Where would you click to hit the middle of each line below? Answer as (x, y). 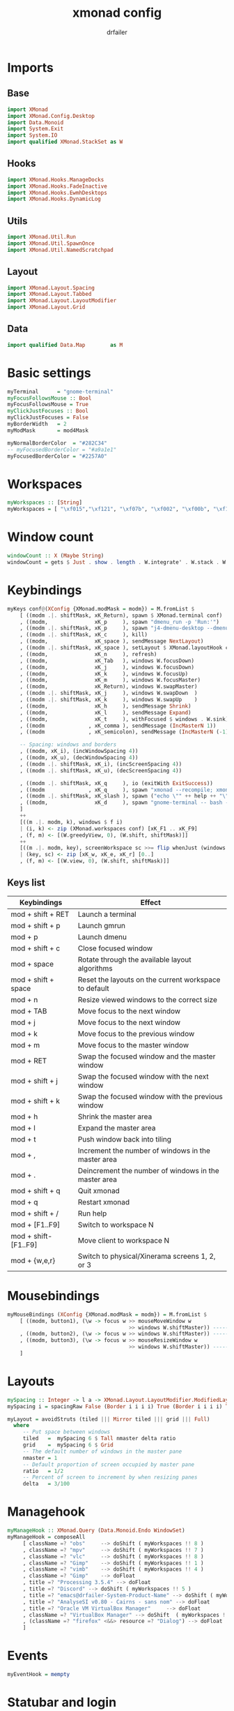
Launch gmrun (101, 925)
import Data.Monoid (36, 122)
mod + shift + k (36, 1100)
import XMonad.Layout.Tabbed (49, 294)
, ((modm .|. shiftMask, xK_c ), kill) (84, 635)
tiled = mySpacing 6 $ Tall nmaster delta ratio (99, 1439)
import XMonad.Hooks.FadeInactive (57, 186)
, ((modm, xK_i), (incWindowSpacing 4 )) (79, 752)
